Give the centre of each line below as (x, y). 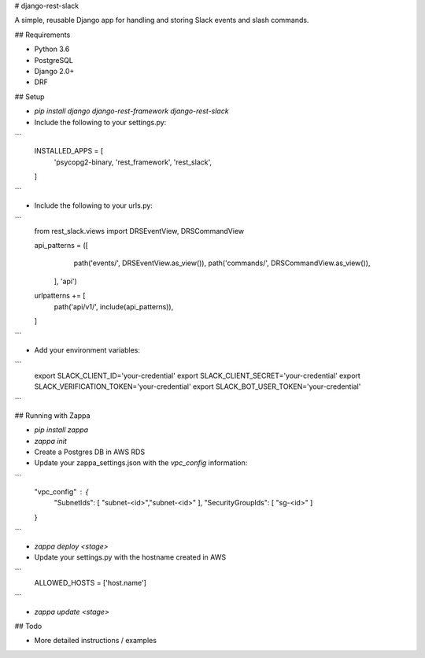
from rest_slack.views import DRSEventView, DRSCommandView (139, 231)
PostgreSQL (54, 60)
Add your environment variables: (87, 349)
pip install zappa (61, 430)
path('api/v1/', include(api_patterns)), (114, 306)
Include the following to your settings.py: (100, 122)
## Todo (28, 626)
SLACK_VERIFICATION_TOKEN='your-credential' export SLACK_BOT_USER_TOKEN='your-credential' (198, 386)
